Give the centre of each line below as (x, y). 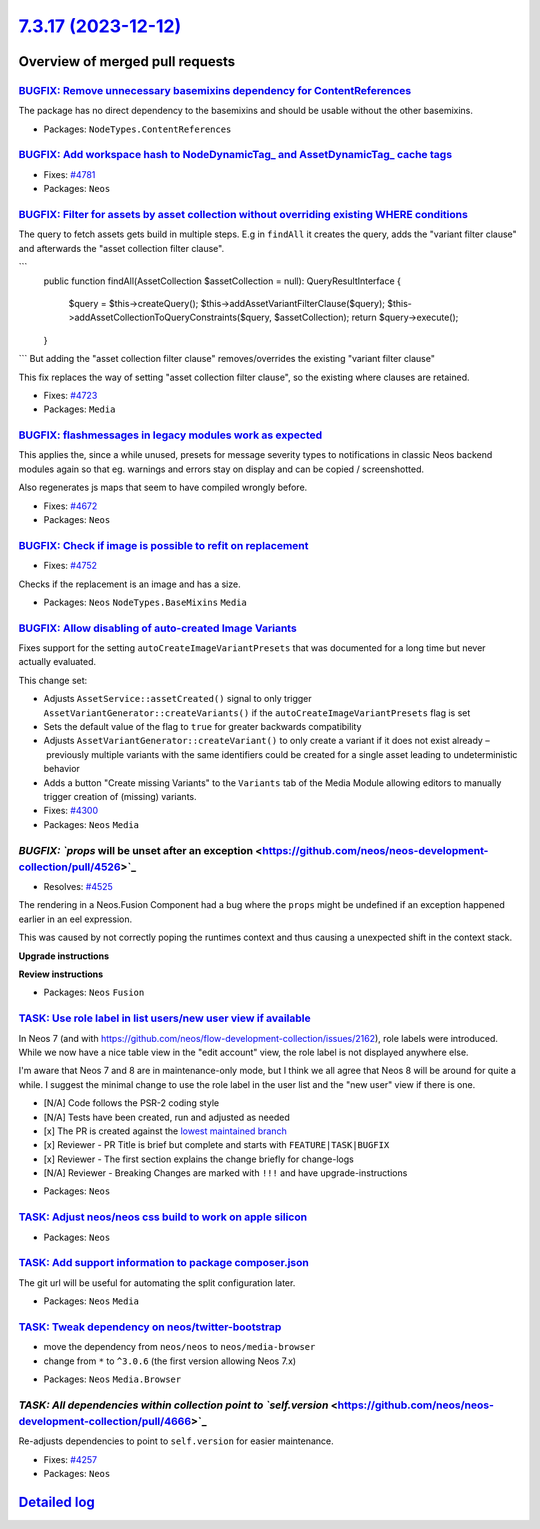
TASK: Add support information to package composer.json (164, 1263)
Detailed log (56, 1501)
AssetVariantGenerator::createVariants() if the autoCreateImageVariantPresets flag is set (257, 712)
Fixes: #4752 (70, 566)
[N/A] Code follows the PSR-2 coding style (131, 1103)
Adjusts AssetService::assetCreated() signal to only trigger (177, 699)
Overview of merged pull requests (127, 61)
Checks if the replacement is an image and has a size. (129, 584)
